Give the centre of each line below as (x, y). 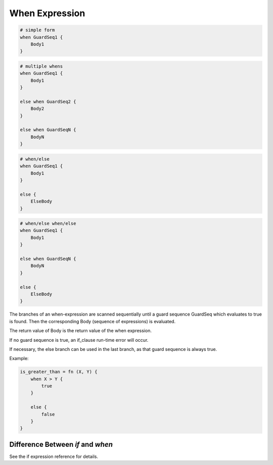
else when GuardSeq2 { (48, 101)
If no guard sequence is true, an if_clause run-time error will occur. (79, 340)
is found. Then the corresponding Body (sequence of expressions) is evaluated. (93, 321)
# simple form (37, 30)
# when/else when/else (48, 224)
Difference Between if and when (61, 444)
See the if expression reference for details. (54, 456)
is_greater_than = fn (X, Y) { (59, 372)
